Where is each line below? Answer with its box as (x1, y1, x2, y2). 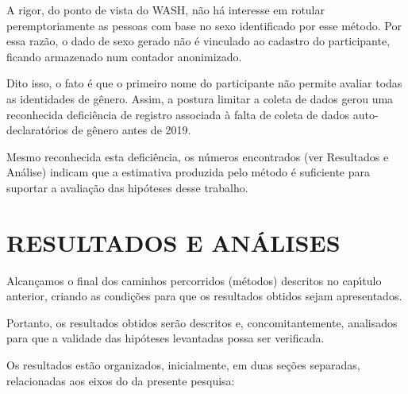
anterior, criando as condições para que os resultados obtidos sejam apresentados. (6, 288, 402, 304)
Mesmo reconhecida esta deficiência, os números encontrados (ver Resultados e (6, 148, 389, 164)
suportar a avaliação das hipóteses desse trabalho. (6, 179, 248, 195)
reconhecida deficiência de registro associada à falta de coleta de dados (6, 106, 350, 122)
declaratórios (6, 122, 68, 138)
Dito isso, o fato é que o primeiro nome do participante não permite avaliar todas (6, 75, 402, 91)
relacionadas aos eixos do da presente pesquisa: (6, 372, 235, 388)
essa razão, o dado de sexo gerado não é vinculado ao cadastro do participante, (6, 33, 391, 49)
